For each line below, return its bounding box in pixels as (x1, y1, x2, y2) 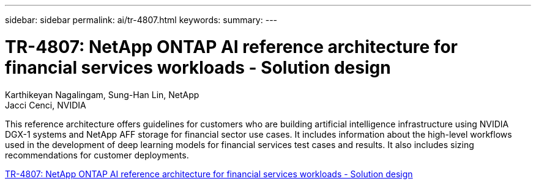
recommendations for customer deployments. (5, 149, 189, 160)
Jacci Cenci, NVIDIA (5, 99, 86, 110)
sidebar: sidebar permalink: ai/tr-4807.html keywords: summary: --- (5, 15, 278, 25)
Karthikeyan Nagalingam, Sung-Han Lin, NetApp (5, 89, 199, 100)
